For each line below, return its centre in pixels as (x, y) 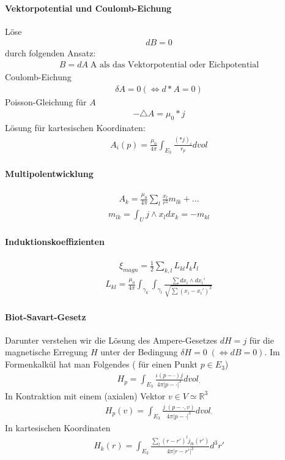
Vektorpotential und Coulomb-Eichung (88, 8)
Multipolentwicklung (49, 173)
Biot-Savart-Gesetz (46, 316)
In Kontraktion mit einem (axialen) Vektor (85, 395)
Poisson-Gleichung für (46, 101)
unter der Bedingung (139, 352)
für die (261, 340)
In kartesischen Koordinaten (58, 427)
